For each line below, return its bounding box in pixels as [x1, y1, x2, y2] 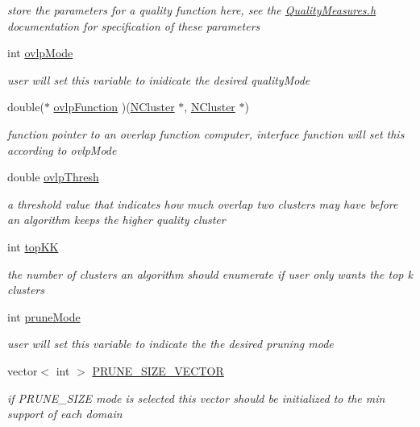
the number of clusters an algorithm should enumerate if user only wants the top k [7, 265, 413, 282]
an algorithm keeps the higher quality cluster [7, 211, 226, 228]
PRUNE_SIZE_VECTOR [92, 362, 224, 379]
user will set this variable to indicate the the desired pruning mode [7, 335, 334, 352]
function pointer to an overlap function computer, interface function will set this [7, 125, 405, 142]
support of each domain [7, 405, 123, 422]
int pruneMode [7, 308, 81, 325]
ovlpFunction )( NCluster [53, 98, 175, 115]
